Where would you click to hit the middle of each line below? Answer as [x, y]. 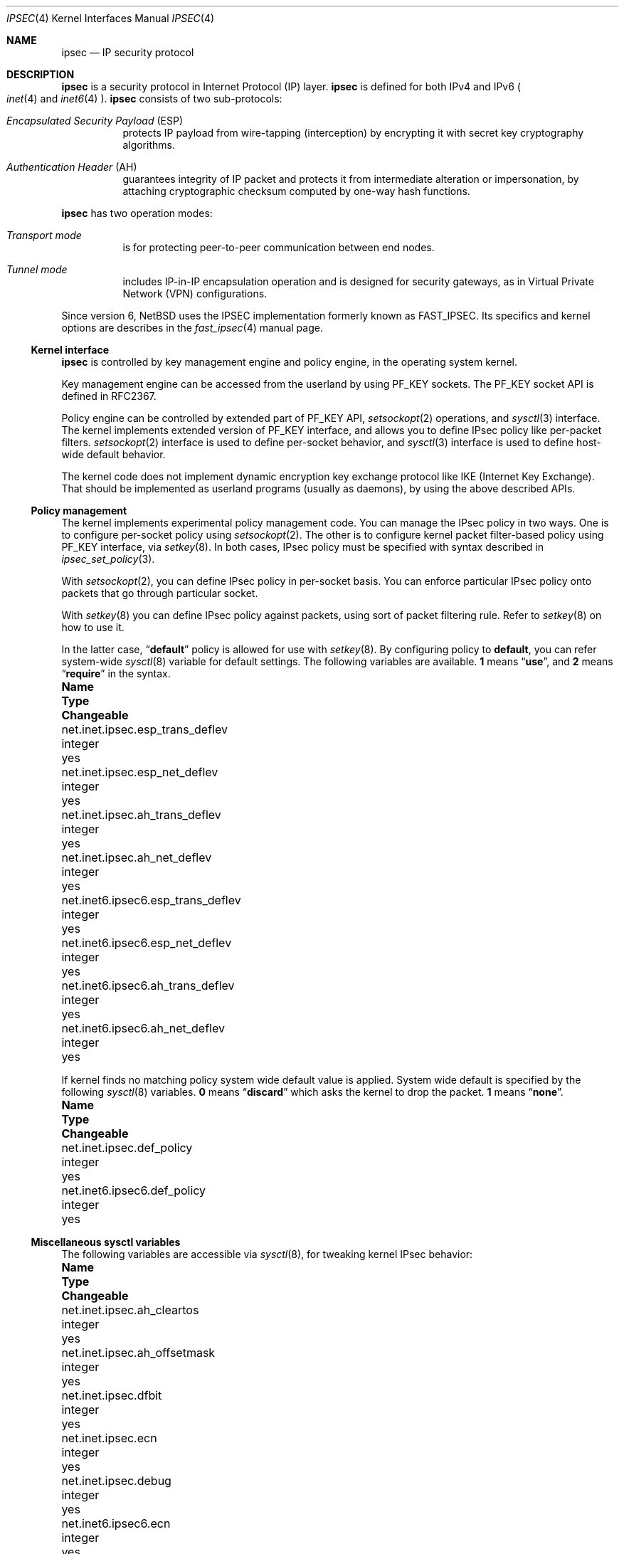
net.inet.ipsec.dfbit [112, 1395]
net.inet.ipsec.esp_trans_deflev [144, 729]
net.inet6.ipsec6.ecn [116, 1523]
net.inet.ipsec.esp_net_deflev [140, 772]
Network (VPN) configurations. [195, 294]
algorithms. [149, 145]
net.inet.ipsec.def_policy [127, 1148]
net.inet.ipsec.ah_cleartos [130, 1310]
